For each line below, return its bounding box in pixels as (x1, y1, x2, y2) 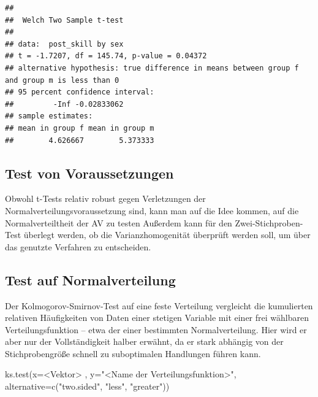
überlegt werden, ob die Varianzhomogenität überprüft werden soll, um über (23, 228, 311, 241)
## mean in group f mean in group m (5, 123, 154, 133)
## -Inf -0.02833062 (5, 99, 124, 109)
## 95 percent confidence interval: (5, 88, 154, 97)
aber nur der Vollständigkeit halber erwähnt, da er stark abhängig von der (5, 335, 284, 348)
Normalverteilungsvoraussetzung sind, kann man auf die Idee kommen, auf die (5, 204, 299, 217)
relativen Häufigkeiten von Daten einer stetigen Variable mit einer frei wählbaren (5, 311, 309, 324)
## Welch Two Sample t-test (5, 15, 124, 25)
